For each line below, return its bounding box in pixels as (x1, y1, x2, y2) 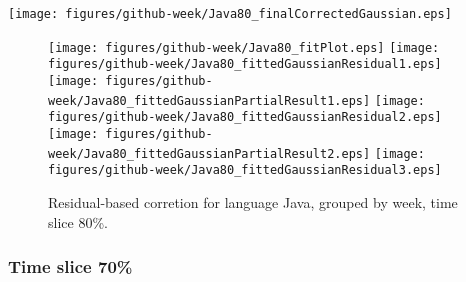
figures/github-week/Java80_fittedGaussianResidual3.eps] (48, 163, 442, 178)
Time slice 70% (8, 254, 133, 279)
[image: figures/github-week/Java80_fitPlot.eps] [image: (48, 40, 440, 55)
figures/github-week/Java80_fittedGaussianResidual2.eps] (48, 110, 442, 125)
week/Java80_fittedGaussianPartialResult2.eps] (48, 146, 371, 161)
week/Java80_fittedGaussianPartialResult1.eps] (48, 93, 371, 108)
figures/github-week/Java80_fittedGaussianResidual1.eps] (48, 57, 442, 72)
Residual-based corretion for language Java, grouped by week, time (48, 191, 458, 212)
